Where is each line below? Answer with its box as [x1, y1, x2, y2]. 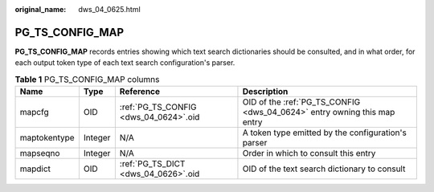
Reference [119, 86, 161, 97]
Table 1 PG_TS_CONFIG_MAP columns [14, 73, 160, 84]
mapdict [19, 163, 51, 174]
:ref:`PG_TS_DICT [119, 158, 186, 170]
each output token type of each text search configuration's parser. [14, 58, 235, 67]
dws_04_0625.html [78, 5, 141, 14]
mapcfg [19, 107, 49, 118]
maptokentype [19, 133, 76, 144]
